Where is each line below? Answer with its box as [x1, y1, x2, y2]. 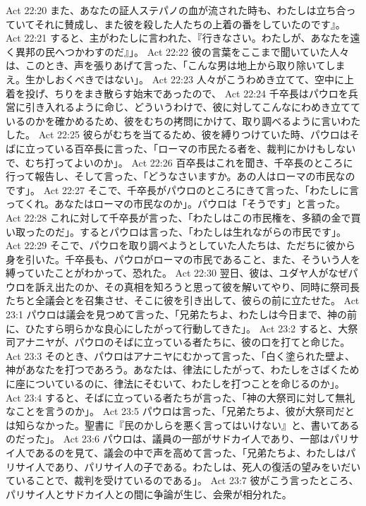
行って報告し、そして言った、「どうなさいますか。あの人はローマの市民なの [6, 169, 355, 183]
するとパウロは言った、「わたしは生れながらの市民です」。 [79, 224, 346, 239]
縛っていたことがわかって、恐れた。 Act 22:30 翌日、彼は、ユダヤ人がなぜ [6, 265, 348, 280]
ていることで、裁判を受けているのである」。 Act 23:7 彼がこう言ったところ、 [6, 473, 359, 488]
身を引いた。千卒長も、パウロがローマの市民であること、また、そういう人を [6, 251, 360, 266]
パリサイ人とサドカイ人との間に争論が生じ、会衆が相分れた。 [6, 486, 292, 501]
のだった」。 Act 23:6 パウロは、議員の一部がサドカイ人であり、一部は [6, 431, 329, 446]
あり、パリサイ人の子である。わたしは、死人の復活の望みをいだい [54, 459, 361, 474]
